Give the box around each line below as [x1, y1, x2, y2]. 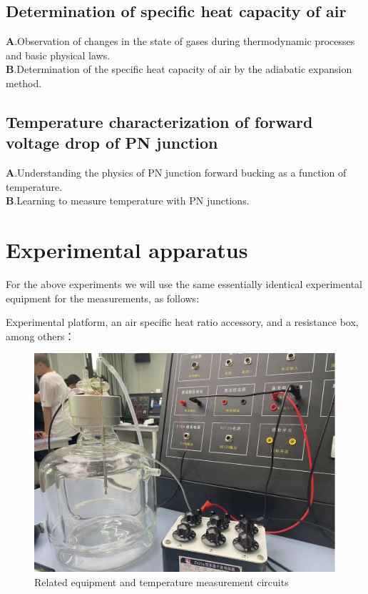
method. [6, 75, 42, 90]
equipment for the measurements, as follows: [6, 290, 200, 305]
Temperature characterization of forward [6, 110, 313, 132]
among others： [6, 328, 75, 343]
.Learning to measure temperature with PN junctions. [14, 193, 250, 208]
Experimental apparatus [6, 235, 248, 264]
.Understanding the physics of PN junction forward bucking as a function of [14, 165, 347, 180]
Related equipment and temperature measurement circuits [34, 574, 289, 589]
